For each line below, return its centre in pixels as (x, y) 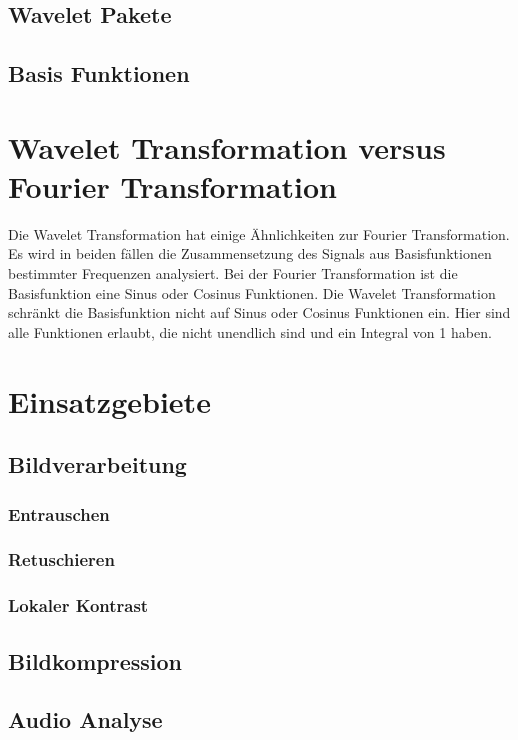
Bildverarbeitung (97, 464)
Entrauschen (59, 513)
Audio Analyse (85, 719)
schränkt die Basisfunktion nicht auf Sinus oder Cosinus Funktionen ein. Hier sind (259, 312)
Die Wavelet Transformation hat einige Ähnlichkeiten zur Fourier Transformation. (259, 233)
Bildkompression (95, 660)
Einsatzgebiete (109, 400)
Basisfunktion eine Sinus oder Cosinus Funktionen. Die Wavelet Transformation (252, 292)
